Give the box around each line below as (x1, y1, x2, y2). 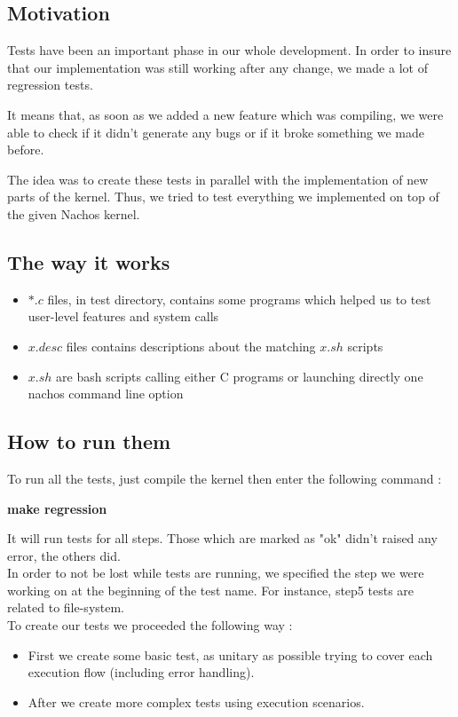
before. (7, 140, 44, 159)
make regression (7, 499, 107, 517)
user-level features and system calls (28, 307, 219, 326)
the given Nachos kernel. (7, 204, 140, 223)
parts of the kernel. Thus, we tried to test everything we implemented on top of (7, 187, 439, 206)
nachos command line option (28, 384, 184, 403)
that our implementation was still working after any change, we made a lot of (7, 58, 428, 76)
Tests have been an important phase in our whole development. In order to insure (7, 41, 452, 59)
